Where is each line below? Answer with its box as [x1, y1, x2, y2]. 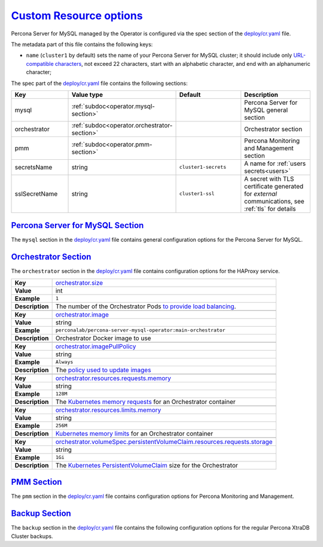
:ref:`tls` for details [244, 204, 296, 212]
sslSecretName [14, 189, 58, 197]
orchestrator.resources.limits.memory [55, 406, 161, 414]
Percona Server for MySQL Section [11, 220, 144, 230]
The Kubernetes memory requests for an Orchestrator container [55, 397, 236, 406]
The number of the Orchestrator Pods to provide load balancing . [55, 302, 236, 311]
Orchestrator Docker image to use [55, 334, 151, 342]
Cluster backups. [11, 533, 53, 540]
